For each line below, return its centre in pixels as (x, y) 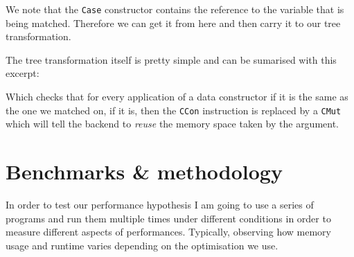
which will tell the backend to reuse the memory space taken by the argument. (172, 124)
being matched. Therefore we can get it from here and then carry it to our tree (173, 23)
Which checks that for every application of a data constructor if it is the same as (177, 97)
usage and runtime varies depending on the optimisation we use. (142, 245)
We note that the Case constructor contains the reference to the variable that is (175, 9)
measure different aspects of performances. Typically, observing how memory (168, 232)
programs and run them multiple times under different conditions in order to (168, 218)
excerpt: (23, 73)
